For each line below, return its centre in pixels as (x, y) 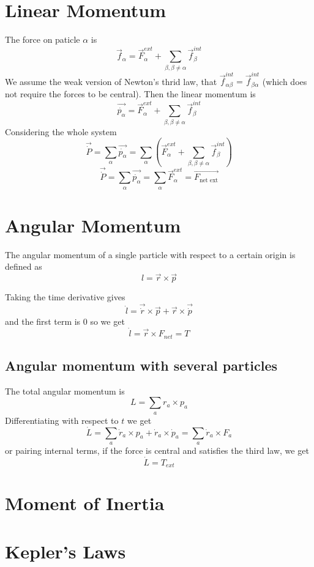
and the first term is (43, 321)
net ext (209, 180)
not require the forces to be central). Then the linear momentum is (130, 93)
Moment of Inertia (85, 503)
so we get (107, 321)
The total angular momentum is (65, 391)
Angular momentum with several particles (141, 365)
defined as (24, 266)
